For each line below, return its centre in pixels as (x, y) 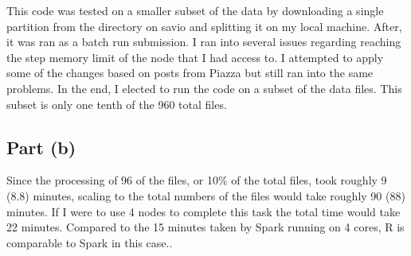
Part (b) (41, 147)
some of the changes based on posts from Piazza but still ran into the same (190, 73)
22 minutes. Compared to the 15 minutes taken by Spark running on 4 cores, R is (205, 227)
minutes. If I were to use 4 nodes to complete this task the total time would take (204, 211)
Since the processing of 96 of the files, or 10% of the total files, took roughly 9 (197, 180)
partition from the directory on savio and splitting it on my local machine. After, (204, 26)
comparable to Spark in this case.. (90, 242)
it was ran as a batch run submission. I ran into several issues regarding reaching (204, 42)
